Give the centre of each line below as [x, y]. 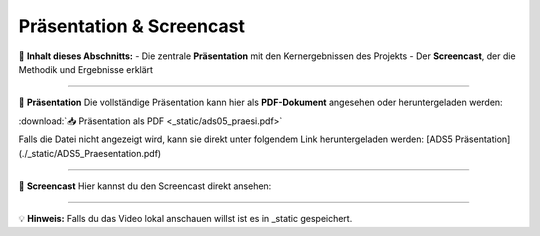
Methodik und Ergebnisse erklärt [86, 69]
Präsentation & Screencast [131, 26]
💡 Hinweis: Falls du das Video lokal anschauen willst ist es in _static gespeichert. [185, 219]
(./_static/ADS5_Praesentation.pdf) [90, 153]
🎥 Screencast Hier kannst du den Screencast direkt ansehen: [145, 186]
